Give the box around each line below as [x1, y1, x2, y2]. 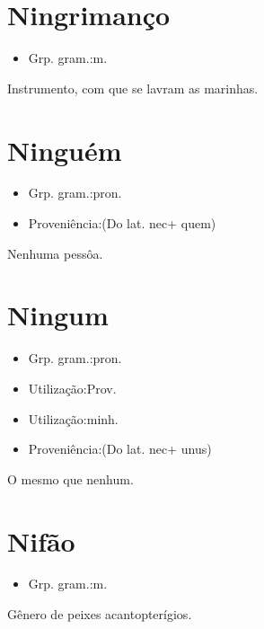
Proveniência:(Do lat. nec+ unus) [28, 439, 212, 458]
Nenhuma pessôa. [7, 244, 103, 262]
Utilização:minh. [28, 409, 119, 428]
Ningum [7, 297, 109, 333]
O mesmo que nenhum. [7, 469, 134, 488]
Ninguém [7, 131, 122, 168]
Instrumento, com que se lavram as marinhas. [7, 78, 259, 97]
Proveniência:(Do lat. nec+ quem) [28, 214, 216, 233]
